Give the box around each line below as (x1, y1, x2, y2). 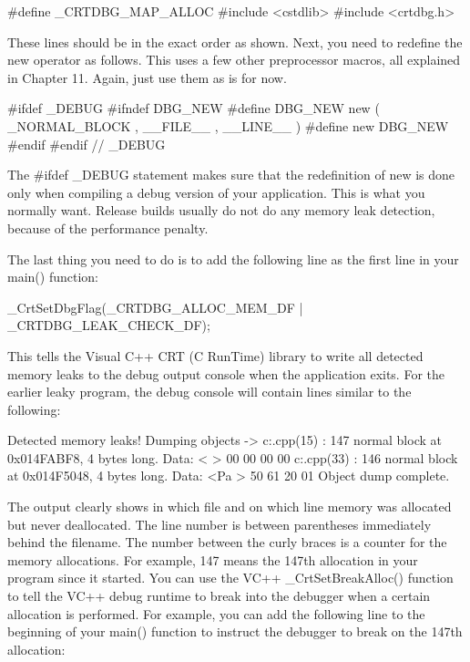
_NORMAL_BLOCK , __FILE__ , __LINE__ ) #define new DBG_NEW (7, 116, 449, 135)
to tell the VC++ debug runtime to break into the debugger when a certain (7, 586, 431, 605)
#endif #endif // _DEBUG (7, 134, 166, 153)
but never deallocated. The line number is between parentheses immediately (7, 514, 432, 533)
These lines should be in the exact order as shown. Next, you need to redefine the (7, 32, 463, 51)
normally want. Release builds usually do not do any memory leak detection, (7, 201, 435, 220)
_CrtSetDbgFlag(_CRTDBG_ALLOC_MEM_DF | (7, 297, 303, 316)
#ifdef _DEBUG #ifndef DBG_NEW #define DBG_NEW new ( (7, 98, 380, 118)
